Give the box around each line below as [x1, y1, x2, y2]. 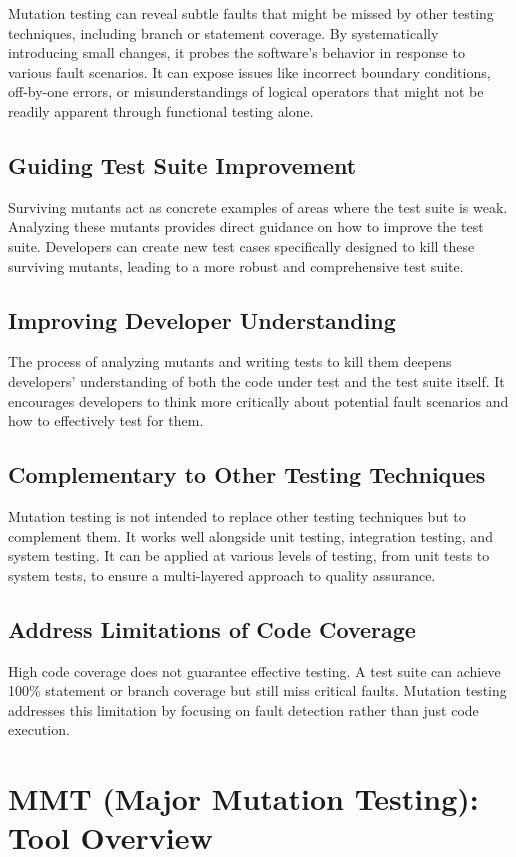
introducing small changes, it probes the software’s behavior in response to [8, 42, 465, 63]
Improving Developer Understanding [8, 304, 396, 335]
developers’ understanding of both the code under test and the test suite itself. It [8, 370, 505, 391]
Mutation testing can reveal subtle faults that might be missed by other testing [8, 3, 494, 23]
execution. [8, 719, 70, 740]
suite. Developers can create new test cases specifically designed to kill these [8, 235, 475, 256]
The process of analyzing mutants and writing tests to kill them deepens [8, 351, 452, 372]
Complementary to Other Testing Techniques [8, 459, 486, 490]
